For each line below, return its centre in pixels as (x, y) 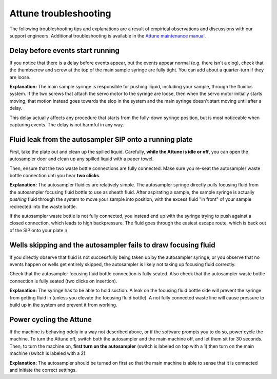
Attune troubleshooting (60, 13)
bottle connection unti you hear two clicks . (55, 176)
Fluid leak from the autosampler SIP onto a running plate (101, 139)
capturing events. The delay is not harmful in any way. (67, 125)
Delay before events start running (65, 51)
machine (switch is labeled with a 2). (48, 353)
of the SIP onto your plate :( (38, 230)
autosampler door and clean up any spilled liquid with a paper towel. (82, 159)
